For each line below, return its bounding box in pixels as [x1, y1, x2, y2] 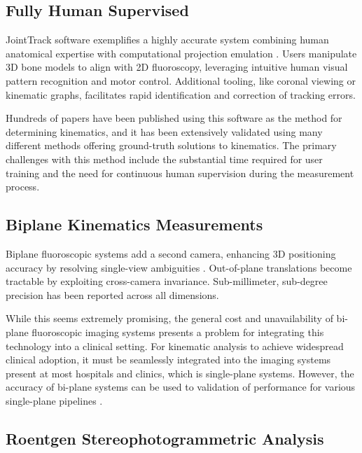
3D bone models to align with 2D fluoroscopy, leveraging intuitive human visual [6, 60, 348, 74]
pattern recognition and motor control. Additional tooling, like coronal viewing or [6, 73, 356, 88]
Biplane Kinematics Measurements [6, 214, 263, 235]
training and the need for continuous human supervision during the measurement [6, 165, 354, 180]
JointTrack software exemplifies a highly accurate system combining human [6, 32, 329, 47]
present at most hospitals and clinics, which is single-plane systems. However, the [6, 365, 354, 380]
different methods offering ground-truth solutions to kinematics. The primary [6, 138, 337, 153]
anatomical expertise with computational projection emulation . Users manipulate [6, 46, 357, 60]
